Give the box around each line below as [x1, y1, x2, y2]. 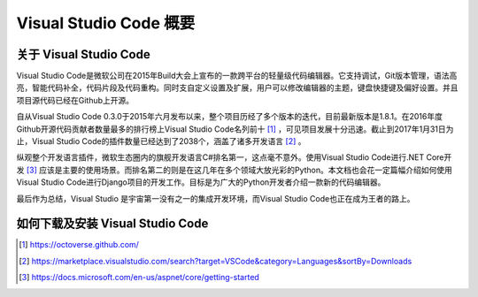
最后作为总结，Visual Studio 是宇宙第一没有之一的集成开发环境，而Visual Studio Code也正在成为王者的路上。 [16, 193, 415, 203]
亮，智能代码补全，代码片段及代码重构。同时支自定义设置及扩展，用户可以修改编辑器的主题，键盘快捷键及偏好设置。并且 [16, 82, 459, 93]
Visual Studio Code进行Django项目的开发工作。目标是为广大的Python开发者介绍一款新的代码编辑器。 [16, 177, 386, 187]
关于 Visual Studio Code [16, 47, 150, 62]
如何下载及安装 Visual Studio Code [16, 217, 209, 232]
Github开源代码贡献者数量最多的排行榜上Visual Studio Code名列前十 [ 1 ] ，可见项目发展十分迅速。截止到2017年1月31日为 [16, 124, 454, 134]
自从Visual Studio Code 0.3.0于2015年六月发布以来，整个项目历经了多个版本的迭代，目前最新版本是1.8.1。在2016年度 [16, 111, 443, 122]
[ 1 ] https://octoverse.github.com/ [19, 240, 139, 250]
